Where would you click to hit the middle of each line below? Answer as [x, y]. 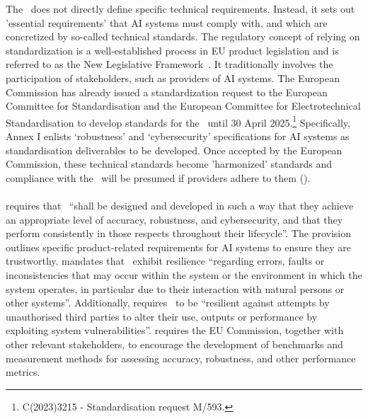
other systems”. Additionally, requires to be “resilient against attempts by [168, 303]
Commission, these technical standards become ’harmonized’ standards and [169, 164]
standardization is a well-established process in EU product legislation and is [172, 50]
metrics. [23, 372]
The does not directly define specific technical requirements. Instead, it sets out [180, 8]
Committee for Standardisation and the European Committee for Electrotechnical [183, 106]
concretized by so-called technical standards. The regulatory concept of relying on [183, 36]
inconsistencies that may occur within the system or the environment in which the [184, 274]
